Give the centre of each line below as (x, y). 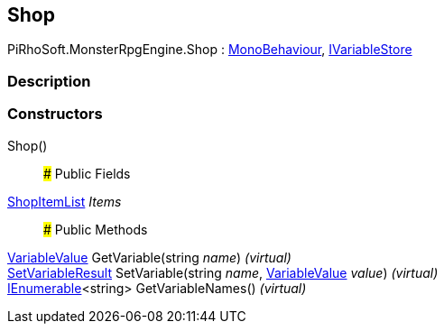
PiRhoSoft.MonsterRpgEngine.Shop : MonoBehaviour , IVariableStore (210, 50)
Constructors (55, 114)
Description (49, 81)
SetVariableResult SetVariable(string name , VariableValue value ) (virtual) (223, 272)
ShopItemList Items (65, 201)
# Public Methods (96, 229)
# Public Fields (87, 173)
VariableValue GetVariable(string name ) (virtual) (149, 257)
